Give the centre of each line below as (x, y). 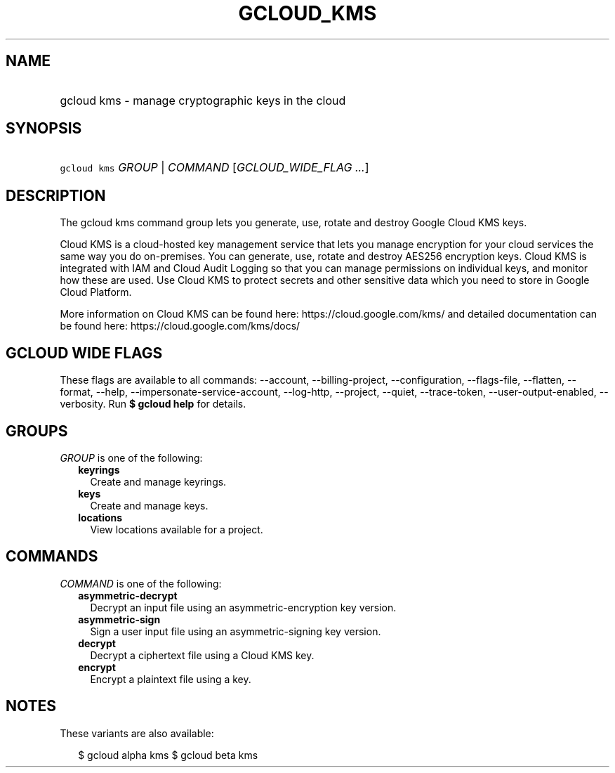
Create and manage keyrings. (158, 481)
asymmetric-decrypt (128, 595)
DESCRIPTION (56, 195)
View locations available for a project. (177, 529)
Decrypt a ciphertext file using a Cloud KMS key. (202, 655)
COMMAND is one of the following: (141, 583)
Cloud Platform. (96, 292)
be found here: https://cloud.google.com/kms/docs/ (180, 326)
